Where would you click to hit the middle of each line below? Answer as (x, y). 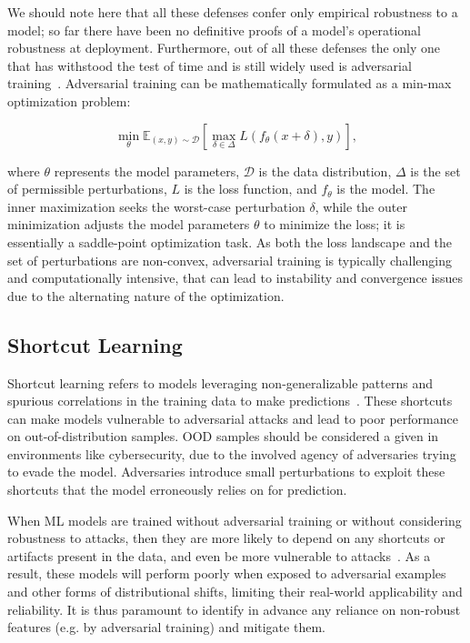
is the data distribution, (325, 171)
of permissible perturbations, (87, 189)
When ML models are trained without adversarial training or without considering (235, 520)
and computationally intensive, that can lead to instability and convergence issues (235, 278)
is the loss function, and (250, 189)
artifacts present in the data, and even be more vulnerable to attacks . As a (219, 555)
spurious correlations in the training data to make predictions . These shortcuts (230, 401)
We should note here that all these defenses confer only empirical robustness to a (233, 12)
